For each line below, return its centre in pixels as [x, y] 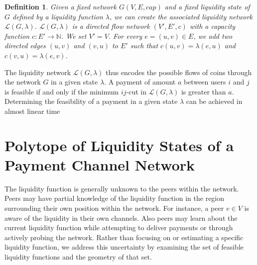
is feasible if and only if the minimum [62, 91]
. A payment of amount [140, 82]
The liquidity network [38, 72]
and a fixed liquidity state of [207, 6]
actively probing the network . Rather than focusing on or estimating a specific [124, 237]
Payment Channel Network [100, 164]
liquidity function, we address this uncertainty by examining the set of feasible [124, 247]
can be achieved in [214, 101]
